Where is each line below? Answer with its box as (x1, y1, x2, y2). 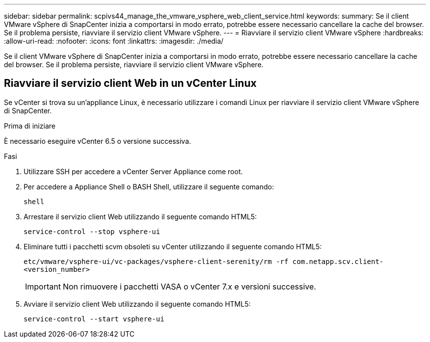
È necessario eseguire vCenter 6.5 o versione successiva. (4, 136, 191, 145)
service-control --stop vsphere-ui (24, 227, 161, 236)
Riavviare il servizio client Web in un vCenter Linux (4, 77, 257, 90)
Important (25, 281, 61, 291)
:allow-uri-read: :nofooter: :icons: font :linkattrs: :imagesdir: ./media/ (4, 37, 224, 45)
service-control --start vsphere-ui (24, 315, 164, 323)
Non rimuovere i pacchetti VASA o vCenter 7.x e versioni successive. (62, 281, 316, 291)
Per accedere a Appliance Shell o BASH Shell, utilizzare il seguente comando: (24, 182, 274, 191)
